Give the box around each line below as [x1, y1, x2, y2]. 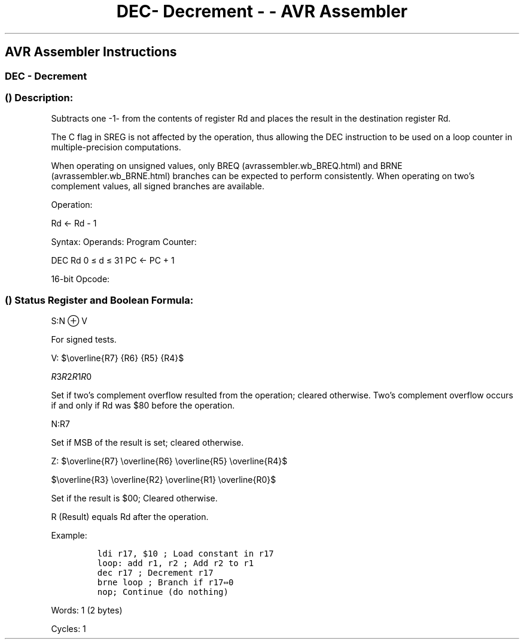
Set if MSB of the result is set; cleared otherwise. [51, 437, 244, 448]
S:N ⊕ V [51, 316, 87, 326]
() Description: [5, 91, 74, 104]
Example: [51, 530, 87, 541]
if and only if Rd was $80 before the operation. [51, 400, 235, 411]
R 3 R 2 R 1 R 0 [51, 371, 92, 382]
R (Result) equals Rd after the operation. [51, 512, 209, 522]
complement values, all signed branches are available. [51, 181, 264, 192]
